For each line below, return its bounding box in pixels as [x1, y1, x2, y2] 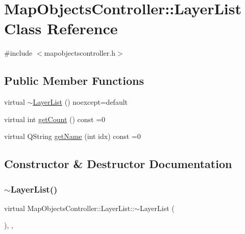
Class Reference [4, 18, 118, 39]
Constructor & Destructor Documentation [4, 156, 232, 172]
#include [4, 48, 33, 58]
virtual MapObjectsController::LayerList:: [4, 202, 135, 213]
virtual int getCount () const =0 [4, 113, 106, 124]
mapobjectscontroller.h [44, 48, 115, 58]
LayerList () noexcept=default [33, 97, 128, 107]
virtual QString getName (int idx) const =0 [4, 131, 141, 142]
